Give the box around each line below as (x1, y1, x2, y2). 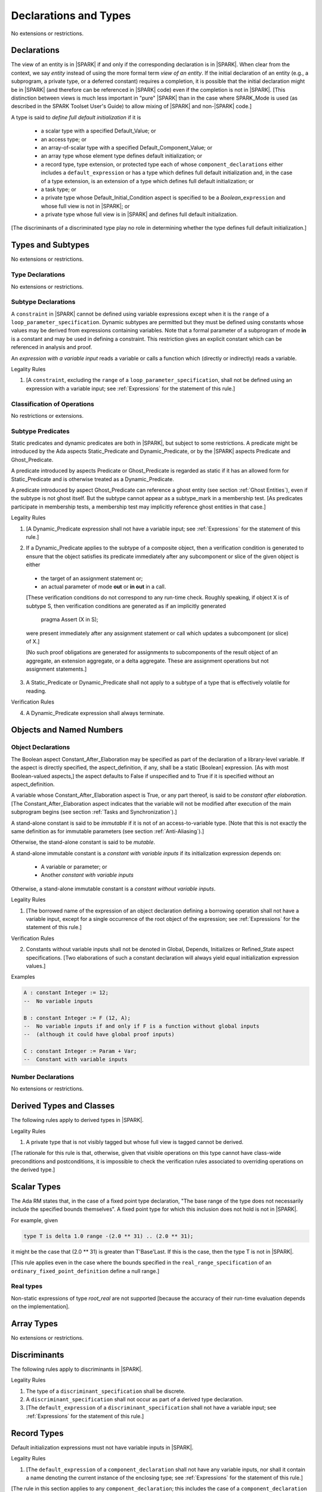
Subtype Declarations (11, 298, 76, 306)
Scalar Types (11, 1182, 61, 1192)
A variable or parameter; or (41, 863, 107, 871)
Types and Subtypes (11, 240, 89, 250)
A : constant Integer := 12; (23, 989, 109, 996)
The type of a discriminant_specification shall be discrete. (26, 1388, 186, 1395)
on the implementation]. (11, 1303, 70, 1310)
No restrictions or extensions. (11, 412, 83, 419)
